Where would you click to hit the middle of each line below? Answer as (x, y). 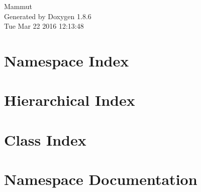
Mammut (18, 6)
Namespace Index (67, 60)
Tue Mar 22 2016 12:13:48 (44, 26)
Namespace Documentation (101, 179)
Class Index (45, 139)
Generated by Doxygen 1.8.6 (48, 16)
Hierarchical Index (70, 100)
